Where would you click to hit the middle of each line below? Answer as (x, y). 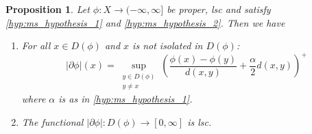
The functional (52, 121)
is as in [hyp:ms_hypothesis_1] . (125, 98)
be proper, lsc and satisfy (219, 9)
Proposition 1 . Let (48, 9)
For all (36, 45)
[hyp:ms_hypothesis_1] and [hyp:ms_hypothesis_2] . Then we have (145, 22)
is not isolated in (168, 45)
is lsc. (200, 121)
